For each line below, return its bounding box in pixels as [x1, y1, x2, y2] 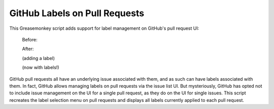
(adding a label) [22, 55, 55, 61]
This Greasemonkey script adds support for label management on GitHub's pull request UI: [9, 25, 199, 31]
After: [22, 46, 34, 52]
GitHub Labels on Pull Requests [9, 8, 145, 19]
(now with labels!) [22, 65, 59, 71]
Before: [22, 36, 38, 42]
